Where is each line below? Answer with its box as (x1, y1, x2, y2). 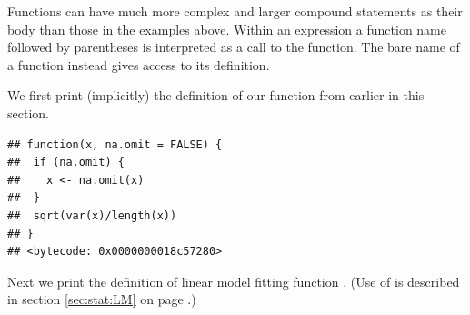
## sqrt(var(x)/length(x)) (7, 208, 177, 222)
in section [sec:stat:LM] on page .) (7, 290, 196, 309)
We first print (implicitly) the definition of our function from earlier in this (7, 86, 425, 105)
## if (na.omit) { (7, 156, 125, 169)
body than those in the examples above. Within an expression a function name (7, 19, 446, 38)
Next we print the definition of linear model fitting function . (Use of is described (7, 271, 460, 290)
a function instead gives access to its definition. (7, 55, 270, 74)
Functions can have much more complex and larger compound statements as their (7, 2, 463, 20)
